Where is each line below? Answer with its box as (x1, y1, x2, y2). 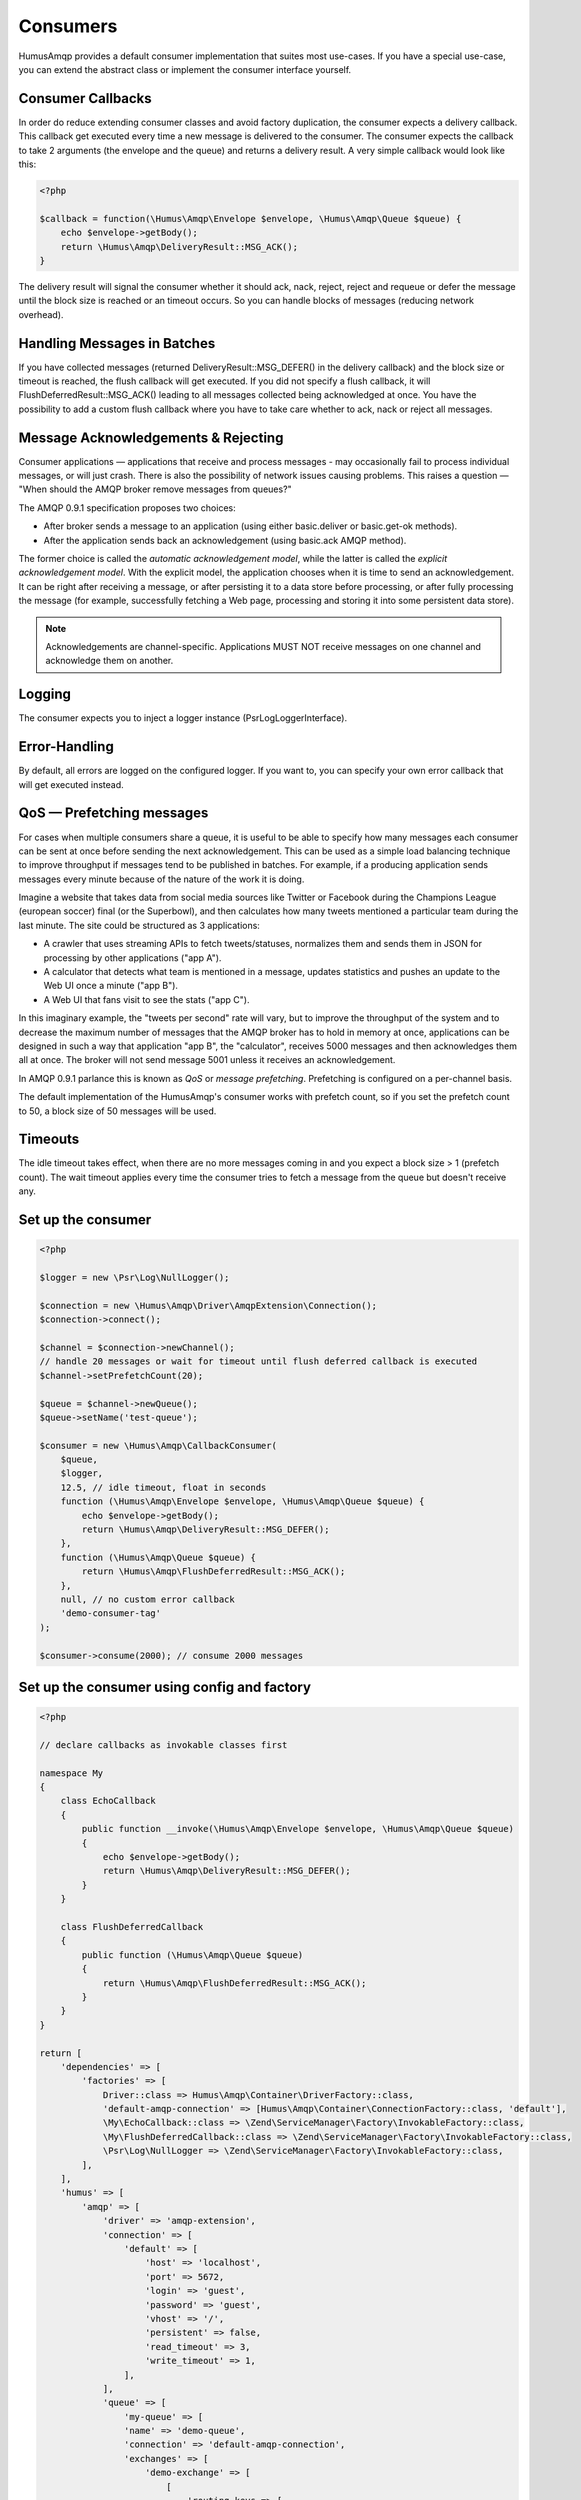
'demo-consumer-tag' (60, 1608, 162, 1619)
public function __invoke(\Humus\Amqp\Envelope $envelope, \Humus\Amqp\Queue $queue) (81, 1823, 515, 1835)
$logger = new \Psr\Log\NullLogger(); (39, 1272, 230, 1283)
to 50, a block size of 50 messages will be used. (18, 1105, 217, 1117)
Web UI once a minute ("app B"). (43, 980, 179, 992)
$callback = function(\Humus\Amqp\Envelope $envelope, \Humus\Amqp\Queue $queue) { (39, 213, 462, 224)
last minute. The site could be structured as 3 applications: (18, 919, 260, 931)
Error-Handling (18, 738, 114, 755)
